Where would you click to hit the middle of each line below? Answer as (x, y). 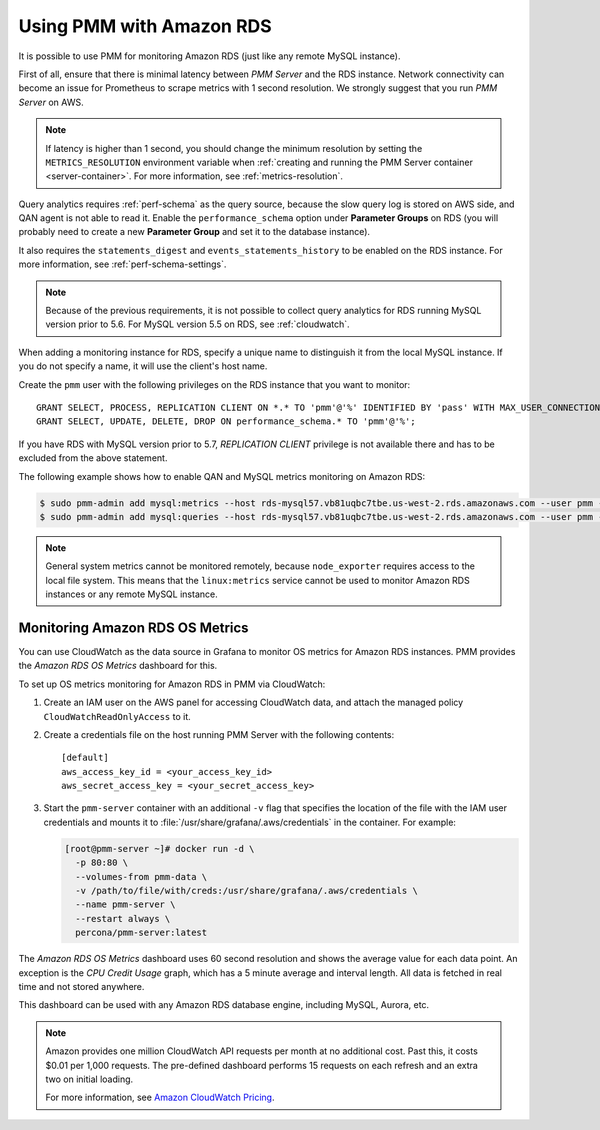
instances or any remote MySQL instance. (132, 594)
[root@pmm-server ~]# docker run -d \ (159, 848)
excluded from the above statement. (93, 458)
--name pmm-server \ (125, 904)
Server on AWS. (51, 102)
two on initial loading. (89, 1079)
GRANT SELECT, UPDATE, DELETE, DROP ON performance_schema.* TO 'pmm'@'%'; (226, 421)
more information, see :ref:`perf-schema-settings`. (122, 264)
